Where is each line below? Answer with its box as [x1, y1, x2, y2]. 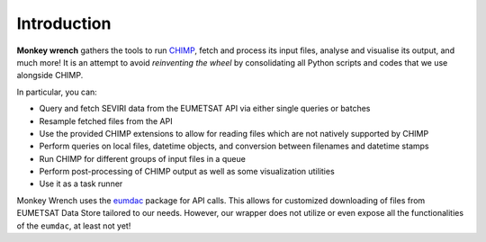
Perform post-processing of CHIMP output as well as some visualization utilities [39, 166, 335, 177]
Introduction [16, 13, 112, 33]
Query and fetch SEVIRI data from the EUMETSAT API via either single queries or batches [39, 103, 371, 114]
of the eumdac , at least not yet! [16, 220, 131, 231]
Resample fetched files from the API [39, 115, 173, 126]
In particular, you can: [16, 86, 98, 97]
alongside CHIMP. [16, 70, 84, 81]
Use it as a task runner [39, 178, 123, 189]
